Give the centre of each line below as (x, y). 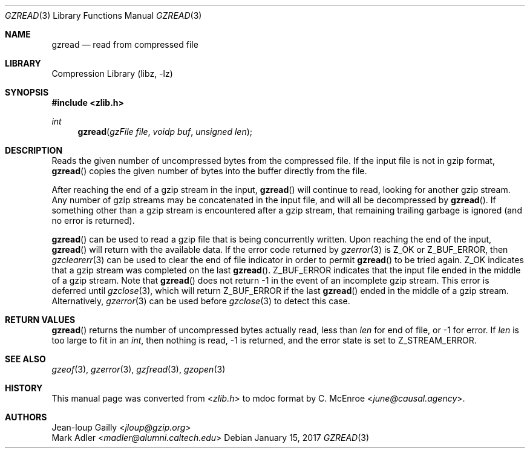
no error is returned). (93, 220)
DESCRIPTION (34, 150)
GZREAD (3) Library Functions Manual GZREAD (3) (103, 15)
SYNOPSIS (27, 92)
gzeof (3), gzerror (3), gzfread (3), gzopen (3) (139, 369)
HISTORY (24, 388)
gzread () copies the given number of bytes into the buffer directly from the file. (209, 171)
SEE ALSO (25, 359)
